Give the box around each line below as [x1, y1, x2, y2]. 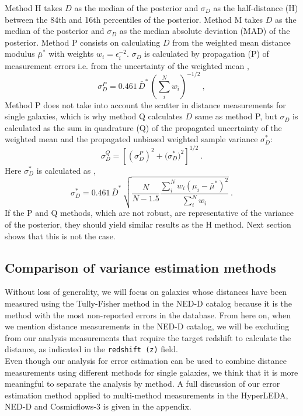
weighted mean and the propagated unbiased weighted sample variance [5, 133, 258, 145]
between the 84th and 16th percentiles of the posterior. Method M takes [5, 13, 263, 25]
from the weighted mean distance [172, 36, 291, 48]
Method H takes [5, 2, 62, 13]
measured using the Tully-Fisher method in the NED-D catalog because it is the [5, 297, 292, 310]
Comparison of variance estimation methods [5, 258, 276, 276]
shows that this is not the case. [5, 229, 116, 242]
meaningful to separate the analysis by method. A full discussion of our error [5, 377, 280, 390]
